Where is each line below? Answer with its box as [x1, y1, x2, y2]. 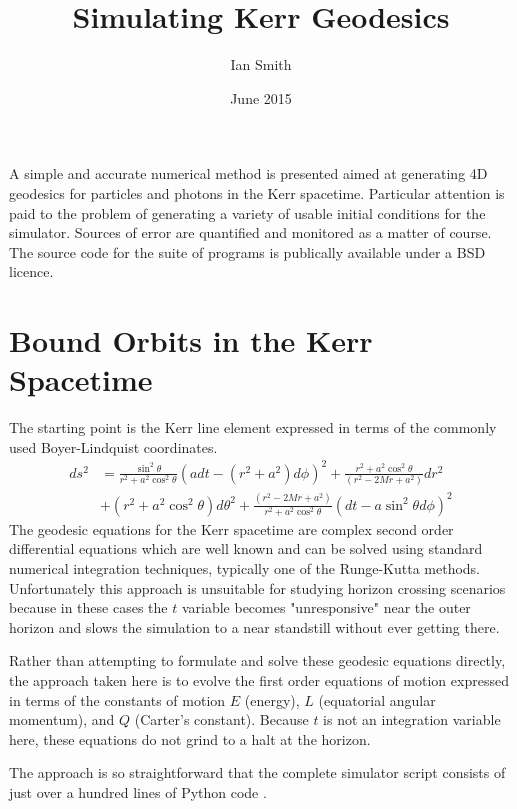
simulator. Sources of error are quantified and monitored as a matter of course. [9, 222, 492, 243]
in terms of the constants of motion [9, 689, 226, 710]
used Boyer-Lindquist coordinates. [9, 436, 218, 457]
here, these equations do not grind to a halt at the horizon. [9, 728, 371, 749]
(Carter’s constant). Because [134, 709, 309, 730]
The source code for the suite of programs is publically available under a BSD [9, 241, 486, 262]
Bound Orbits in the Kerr [9, 320, 373, 361]
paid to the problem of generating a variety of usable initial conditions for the [9, 202, 486, 223]
